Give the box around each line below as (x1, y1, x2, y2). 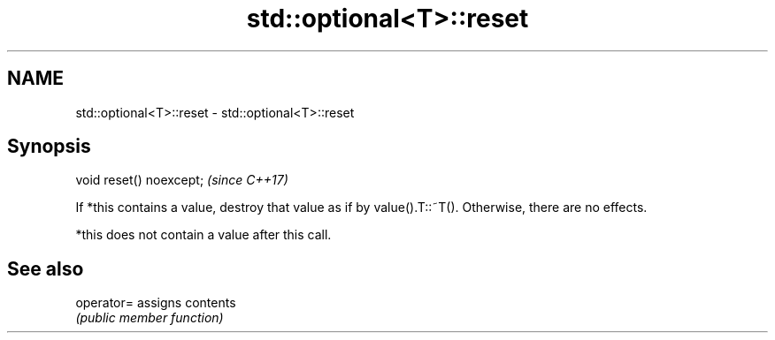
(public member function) (75, 310, 224, 326)
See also (7, 257, 84, 280)
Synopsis (7, 135, 91, 158)
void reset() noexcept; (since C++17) (75, 172, 288, 188)
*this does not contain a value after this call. (75, 227, 332, 243)
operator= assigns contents (75, 295, 236, 311)
